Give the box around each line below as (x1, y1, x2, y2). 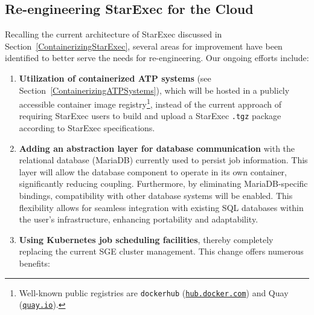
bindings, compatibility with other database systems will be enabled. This (19, 189, 293, 202)
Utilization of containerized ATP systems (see (19, 71, 211, 84)
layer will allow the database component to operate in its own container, (19, 165, 287, 178)
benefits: (19, 257, 50, 270)
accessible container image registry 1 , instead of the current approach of (19, 96, 281, 110)
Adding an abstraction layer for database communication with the (19, 141, 295, 154)
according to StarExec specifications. (19, 122, 155, 134)
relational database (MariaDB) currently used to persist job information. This (19, 154, 308, 166)
